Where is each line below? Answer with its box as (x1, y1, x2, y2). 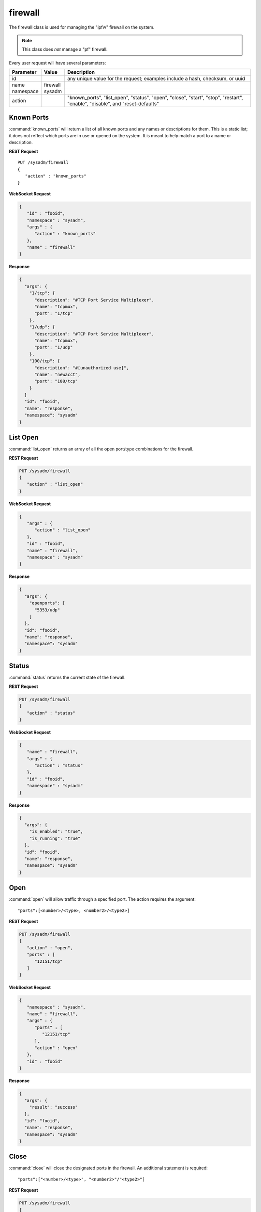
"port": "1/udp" (34, 345, 73, 350)
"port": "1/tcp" (34, 311, 73, 316)
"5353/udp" (34, 607, 60, 613)
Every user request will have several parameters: (9, 60, 106, 65)
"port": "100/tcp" (34, 379, 78, 384)
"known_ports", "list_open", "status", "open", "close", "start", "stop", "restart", (67, 95, 244, 101)
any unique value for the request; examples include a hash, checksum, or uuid (67, 75, 246, 82)
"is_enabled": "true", (29, 829, 83, 834)
